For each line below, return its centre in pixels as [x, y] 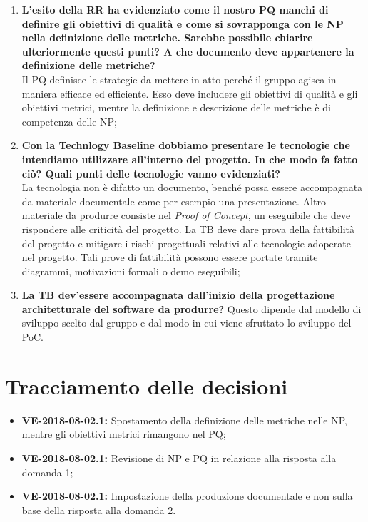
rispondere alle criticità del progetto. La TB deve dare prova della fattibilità [188, 229]
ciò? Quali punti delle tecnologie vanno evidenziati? [151, 173]
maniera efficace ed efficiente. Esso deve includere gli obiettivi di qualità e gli [190, 93]
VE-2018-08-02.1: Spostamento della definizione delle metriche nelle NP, [184, 420]
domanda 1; [47, 472]
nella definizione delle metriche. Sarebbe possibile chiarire [167, 37]
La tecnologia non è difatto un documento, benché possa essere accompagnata [192, 187]
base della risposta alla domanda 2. [99, 510]
